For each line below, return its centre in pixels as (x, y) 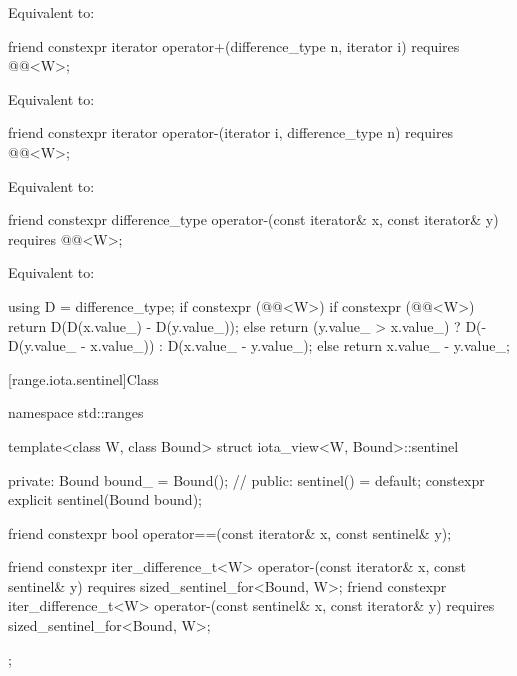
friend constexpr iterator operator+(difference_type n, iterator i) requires (234, 45)
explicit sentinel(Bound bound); (105, 499)
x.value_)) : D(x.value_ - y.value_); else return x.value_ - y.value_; (300, 345)
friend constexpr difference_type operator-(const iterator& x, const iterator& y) (253, 219)
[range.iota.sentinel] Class (83, 378)
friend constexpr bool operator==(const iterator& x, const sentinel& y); (230, 532)
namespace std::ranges (76, 412)
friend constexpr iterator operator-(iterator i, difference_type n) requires (231, 132)
